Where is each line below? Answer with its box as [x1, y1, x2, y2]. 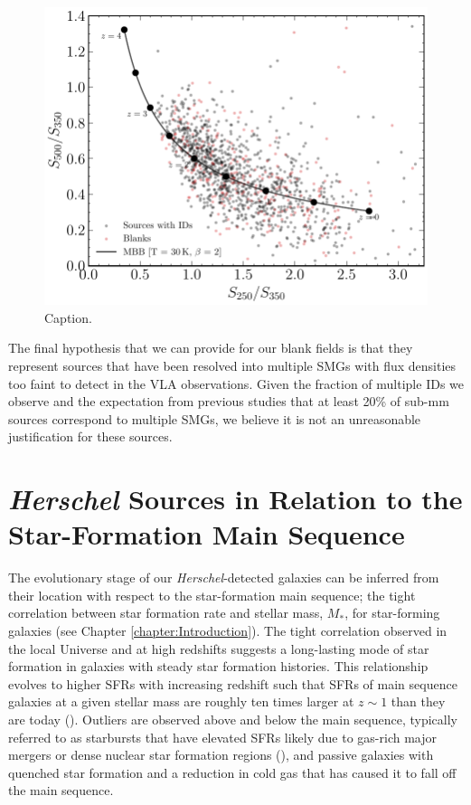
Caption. [44, 308, 92, 327]
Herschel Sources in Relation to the [8, 480, 463, 518]
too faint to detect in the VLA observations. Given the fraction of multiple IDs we [8, 374, 464, 393]
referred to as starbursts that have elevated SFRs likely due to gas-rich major [8, 727, 437, 746]
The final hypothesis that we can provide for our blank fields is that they [8, 338, 413, 357]
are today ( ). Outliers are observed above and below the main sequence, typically [8, 710, 457, 729]
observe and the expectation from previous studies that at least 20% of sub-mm [8, 392, 449, 411]
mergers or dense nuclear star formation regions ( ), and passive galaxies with [8, 745, 434, 764]
